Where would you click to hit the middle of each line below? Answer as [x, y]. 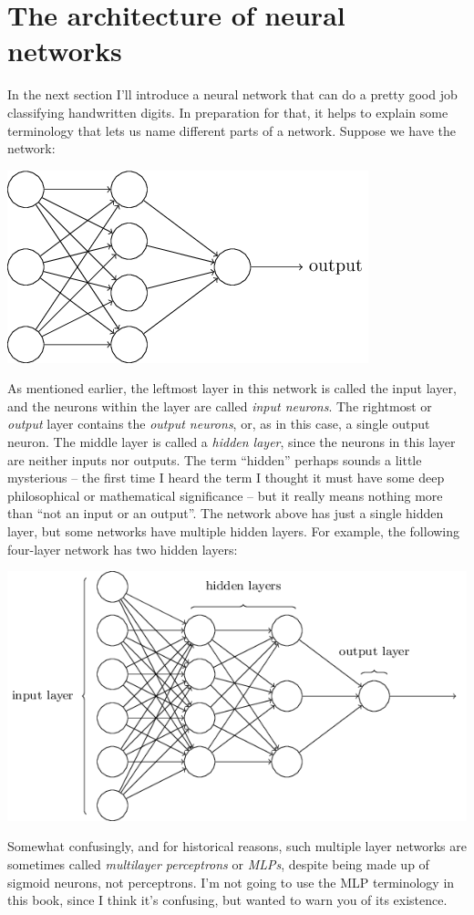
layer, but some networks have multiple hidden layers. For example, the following [234, 531]
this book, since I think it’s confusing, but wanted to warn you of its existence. [227, 900]
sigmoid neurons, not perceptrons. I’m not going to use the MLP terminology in [231, 882]
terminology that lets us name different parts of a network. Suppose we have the [232, 130]
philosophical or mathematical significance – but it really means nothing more [225, 495]
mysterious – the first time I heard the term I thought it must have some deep [226, 478]
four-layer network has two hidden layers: [123, 549]
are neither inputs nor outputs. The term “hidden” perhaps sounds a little [215, 459]
